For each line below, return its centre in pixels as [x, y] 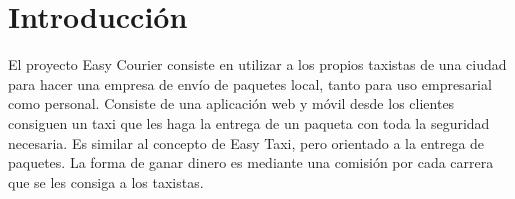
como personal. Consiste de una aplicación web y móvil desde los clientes [231, 103]
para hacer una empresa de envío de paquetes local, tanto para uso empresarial [250, 83]
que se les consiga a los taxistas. [106, 181]
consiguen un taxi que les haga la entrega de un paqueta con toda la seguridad [249, 122]
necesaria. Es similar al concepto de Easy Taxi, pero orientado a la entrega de [246, 142]
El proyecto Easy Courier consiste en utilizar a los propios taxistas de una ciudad [257, 64]
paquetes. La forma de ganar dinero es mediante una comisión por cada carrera [251, 162]
